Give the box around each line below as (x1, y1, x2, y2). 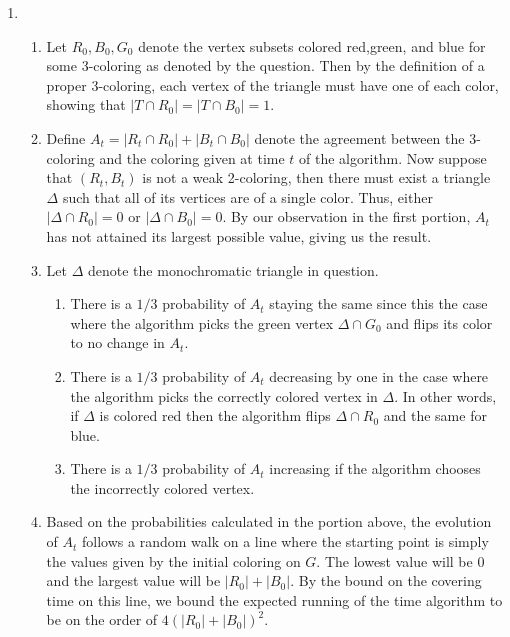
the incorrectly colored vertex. (70, 477, 255, 498)
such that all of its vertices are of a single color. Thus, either (62, 186, 433, 207)
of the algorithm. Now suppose (299, 147, 487, 168)
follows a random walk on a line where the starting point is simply (82, 531, 489, 552)
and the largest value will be (46, 570, 221, 591)
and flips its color (386, 312, 493, 333)
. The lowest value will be (316, 550, 473, 571)
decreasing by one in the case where (269, 365, 489, 386)
